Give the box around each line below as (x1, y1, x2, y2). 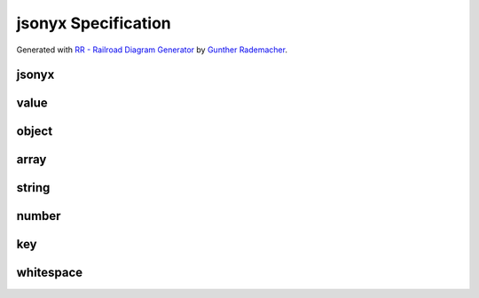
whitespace (16, 265, 83, 280)
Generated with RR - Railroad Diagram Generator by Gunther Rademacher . (16, 44, 288, 55)
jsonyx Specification (16, 13, 172, 33)
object (16, 124, 53, 139)
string (16, 180, 51, 195)
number (16, 208, 61, 223)
